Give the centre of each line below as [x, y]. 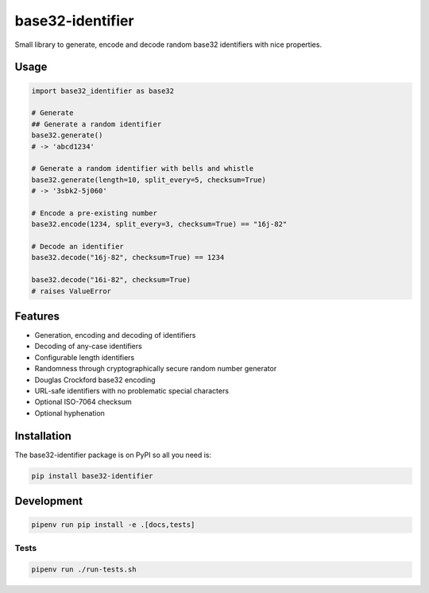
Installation [43, 436]
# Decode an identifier [78, 247]
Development [49, 501]
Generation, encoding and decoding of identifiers [115, 335]
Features [37, 316]
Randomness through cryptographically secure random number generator [156, 369]
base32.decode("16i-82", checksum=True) [111, 280]
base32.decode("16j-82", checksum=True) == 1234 [128, 258]
